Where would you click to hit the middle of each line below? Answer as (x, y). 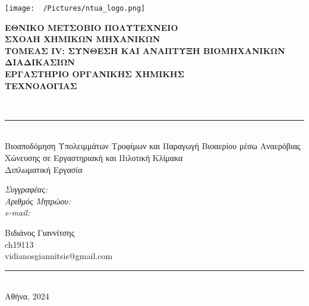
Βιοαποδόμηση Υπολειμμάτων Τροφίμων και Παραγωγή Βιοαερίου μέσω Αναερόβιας (153, 146)
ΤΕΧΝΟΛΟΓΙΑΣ (41, 85)
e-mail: (18, 212)
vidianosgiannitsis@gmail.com (59, 256)
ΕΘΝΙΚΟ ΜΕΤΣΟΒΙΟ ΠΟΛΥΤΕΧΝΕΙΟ (92, 27)
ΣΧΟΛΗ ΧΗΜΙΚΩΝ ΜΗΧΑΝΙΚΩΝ (83, 39)
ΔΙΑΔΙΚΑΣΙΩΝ (40, 62)
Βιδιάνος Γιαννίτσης (40, 232)
